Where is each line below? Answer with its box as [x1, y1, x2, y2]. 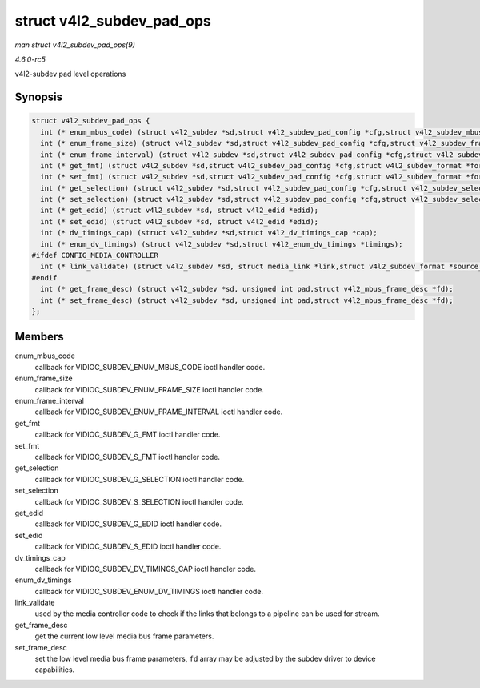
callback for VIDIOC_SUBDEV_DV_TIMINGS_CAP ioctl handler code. [34, 564, 256, 573]
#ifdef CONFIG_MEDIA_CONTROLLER [31, 251, 159, 260]
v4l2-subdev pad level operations [14, 69, 126, 79]
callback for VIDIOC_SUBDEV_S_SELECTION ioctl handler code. [34, 497, 244, 506]
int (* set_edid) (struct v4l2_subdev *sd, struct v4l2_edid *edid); [40, 217, 319, 226]
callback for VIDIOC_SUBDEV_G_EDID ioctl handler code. [34, 519, 222, 529]
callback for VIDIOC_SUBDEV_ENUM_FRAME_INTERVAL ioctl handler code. [34, 407, 283, 416]
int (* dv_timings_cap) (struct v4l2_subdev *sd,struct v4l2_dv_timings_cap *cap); [40, 228, 378, 238]
